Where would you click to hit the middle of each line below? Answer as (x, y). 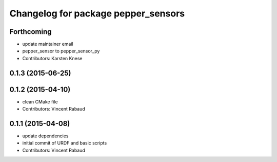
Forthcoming (31, 32)
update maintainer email (48, 44)
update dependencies (45, 136)
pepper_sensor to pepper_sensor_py (61, 51)
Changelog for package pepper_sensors (97, 13)
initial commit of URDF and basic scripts (65, 143)
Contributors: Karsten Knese (52, 58)
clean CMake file (40, 102)
